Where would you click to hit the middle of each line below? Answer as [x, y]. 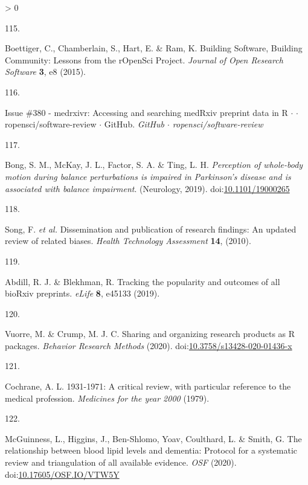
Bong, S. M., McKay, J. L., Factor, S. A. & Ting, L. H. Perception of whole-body [154, 165]
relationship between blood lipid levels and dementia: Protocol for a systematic [151, 450]
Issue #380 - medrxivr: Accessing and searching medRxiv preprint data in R [146, 112]
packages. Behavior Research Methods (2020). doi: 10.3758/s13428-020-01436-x [149, 345]
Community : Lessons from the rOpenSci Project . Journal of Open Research [144, 59]
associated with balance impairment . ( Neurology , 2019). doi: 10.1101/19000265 [147, 188]
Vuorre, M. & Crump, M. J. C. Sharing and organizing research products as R [150, 334]
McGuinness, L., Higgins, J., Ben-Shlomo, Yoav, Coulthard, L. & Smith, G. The [153, 438]
